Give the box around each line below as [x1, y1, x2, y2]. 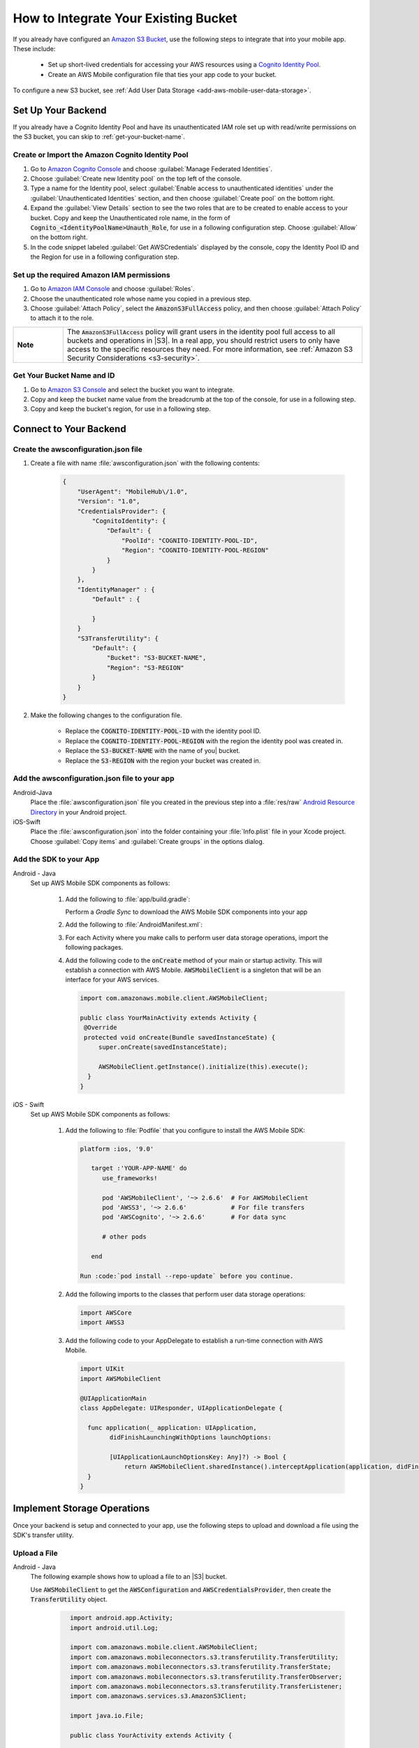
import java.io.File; [70, 1712, 145, 1720]
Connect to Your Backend [13, 423, 126, 435]
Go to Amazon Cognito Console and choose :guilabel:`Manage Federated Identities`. [30, 164, 272, 173]
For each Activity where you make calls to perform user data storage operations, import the [65, 933, 328, 942]
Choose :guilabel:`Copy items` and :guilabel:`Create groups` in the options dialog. [30, 837, 265, 845]
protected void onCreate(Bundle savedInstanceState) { [84, 1033, 276, 1041]
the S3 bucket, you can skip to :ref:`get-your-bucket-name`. [13, 133, 185, 141]
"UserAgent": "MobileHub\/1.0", [77, 487, 189, 496]
